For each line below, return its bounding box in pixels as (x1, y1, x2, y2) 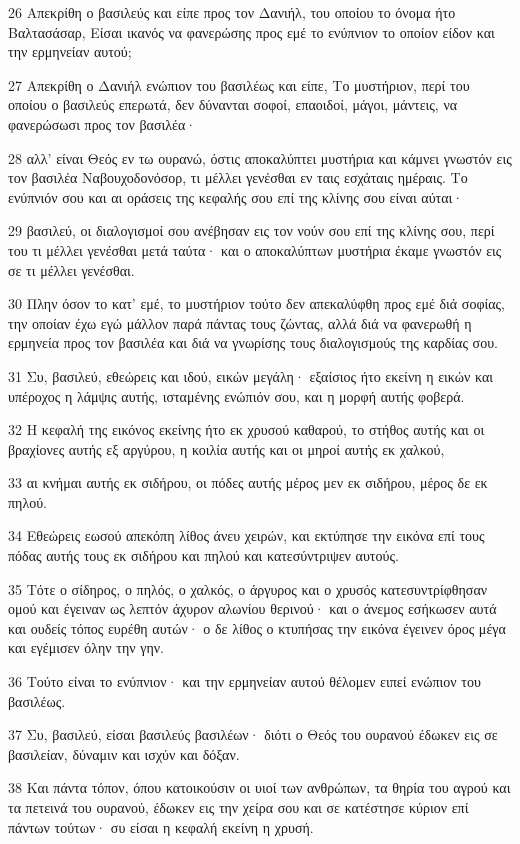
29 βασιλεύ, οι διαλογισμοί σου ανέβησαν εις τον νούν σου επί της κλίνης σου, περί (8, 220, 495, 241)
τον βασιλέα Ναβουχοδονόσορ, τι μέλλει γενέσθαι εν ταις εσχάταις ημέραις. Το (8, 167, 468, 188)
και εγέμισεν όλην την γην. (8, 637, 164, 658)
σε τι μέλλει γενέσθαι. (8, 259, 135, 280)
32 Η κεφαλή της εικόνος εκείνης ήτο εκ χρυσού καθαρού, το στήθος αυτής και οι (8, 419, 485, 440)
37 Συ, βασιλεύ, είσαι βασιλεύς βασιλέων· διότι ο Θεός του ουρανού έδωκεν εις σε (8, 724, 498, 745)
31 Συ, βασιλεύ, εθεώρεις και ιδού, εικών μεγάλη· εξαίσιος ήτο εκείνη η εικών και (8, 365, 493, 386)
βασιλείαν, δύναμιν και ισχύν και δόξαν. (8, 743, 240, 764)
